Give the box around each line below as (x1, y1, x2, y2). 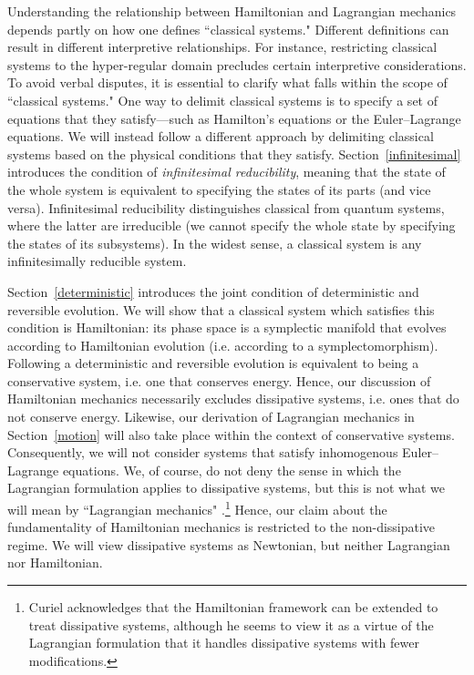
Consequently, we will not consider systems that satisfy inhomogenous (7, 443, 398, 462)
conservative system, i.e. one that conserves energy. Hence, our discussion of (7, 371, 431, 390)
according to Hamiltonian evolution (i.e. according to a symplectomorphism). (7, 335, 438, 354)
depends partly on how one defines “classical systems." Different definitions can (7, 19, 449, 38)
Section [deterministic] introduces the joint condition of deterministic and (7, 281, 419, 301)
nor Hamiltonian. (7, 553, 103, 572)
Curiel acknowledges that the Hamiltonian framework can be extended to (28, 598, 438, 617)
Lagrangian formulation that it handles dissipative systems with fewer (28, 633, 419, 652)
